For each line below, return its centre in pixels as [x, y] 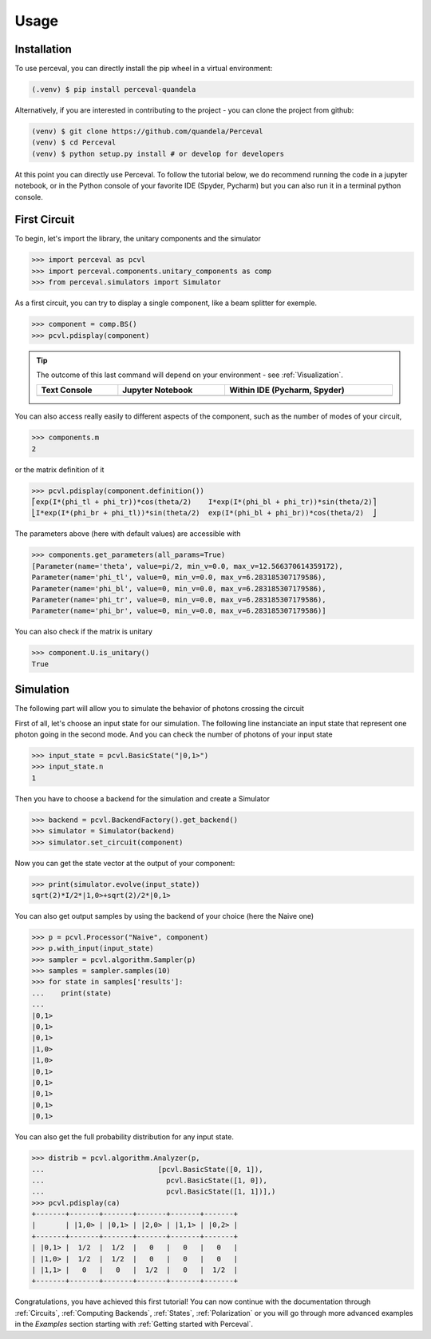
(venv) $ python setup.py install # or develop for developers [158, 153]
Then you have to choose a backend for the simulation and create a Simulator [142, 798]
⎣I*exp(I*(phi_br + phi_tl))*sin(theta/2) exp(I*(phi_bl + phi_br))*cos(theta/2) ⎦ [204, 513]
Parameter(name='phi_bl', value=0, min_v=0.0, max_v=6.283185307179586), [179, 588]
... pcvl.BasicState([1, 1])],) [154, 1192]
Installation [43, 49]
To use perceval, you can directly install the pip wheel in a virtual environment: [144, 69]
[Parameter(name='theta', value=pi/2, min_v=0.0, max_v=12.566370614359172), [187, 566]
